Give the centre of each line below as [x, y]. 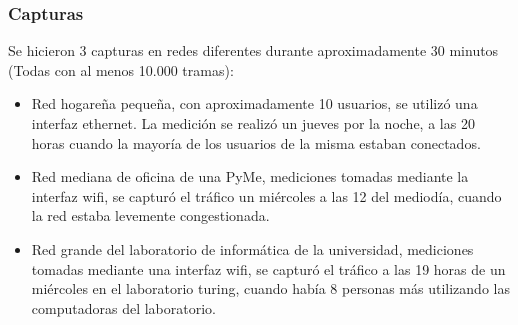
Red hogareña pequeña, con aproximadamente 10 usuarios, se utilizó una [254, 103]
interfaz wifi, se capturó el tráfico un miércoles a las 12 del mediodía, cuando [266, 195]
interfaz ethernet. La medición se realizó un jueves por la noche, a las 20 [253, 123]
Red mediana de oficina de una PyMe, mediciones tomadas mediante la [250, 176]
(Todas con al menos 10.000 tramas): [121, 69]
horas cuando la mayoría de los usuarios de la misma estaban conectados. [256, 142]
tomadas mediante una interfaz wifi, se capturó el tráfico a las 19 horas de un [268, 268]
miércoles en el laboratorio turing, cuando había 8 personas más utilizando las [270, 288]
